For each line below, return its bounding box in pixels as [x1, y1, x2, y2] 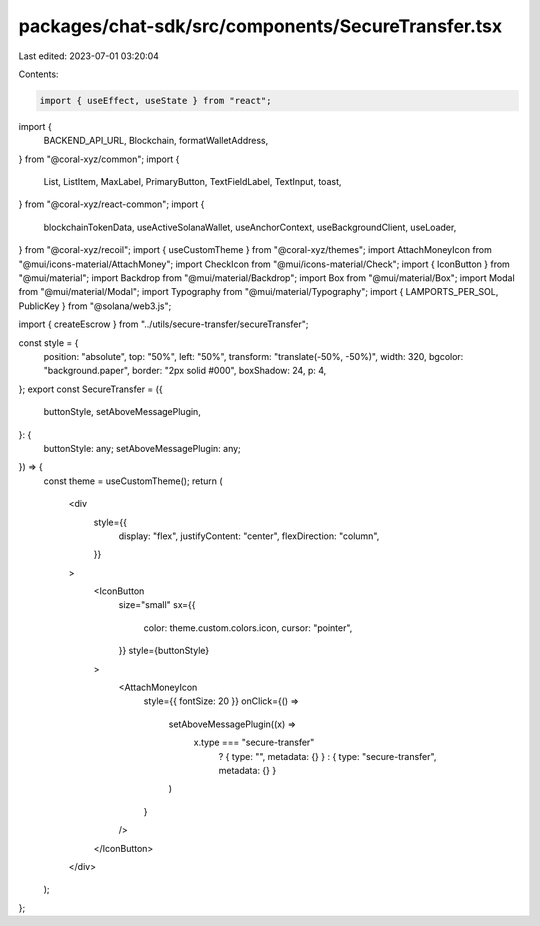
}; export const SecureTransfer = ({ [18, 383, 164, 395]
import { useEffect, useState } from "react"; [39, 95, 272, 106]
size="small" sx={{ [118, 599, 196, 611]
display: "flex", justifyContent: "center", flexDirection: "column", [118, 530, 380, 542]
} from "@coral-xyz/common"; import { [18, 153, 180, 165]
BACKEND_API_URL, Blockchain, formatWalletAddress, [43, 135, 269, 147]
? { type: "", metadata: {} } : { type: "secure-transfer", [218, 750, 437, 762]
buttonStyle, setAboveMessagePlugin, [43, 406, 202, 418]
